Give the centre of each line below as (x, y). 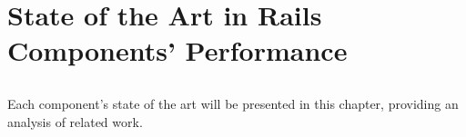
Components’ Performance (177, 50)
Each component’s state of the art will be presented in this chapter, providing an (233, 103)
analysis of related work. (75, 121)
